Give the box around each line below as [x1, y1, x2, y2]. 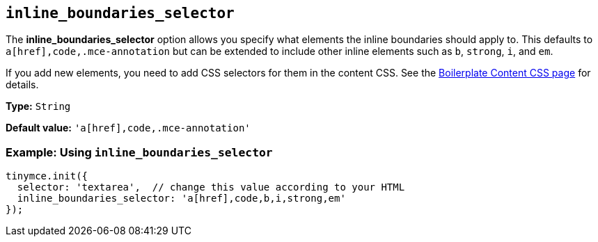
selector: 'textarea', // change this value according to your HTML [17, 181, 405, 193]
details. [6, 79, 39, 91]
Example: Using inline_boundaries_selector [6, 145, 273, 159]
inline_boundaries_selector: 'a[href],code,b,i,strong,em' [17, 193, 346, 204]
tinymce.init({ [6, 170, 88, 182]
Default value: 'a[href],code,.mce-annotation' [6, 122, 251, 134]
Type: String [6, 100, 71, 113]
